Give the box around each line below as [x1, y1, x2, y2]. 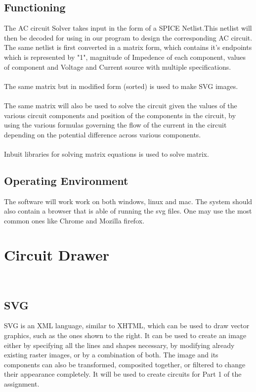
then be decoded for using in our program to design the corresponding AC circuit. [4, 32, 253, 43]
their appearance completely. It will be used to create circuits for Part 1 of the [4, 369, 242, 379]
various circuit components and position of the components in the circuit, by [4, 110, 236, 120]
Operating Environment [4, 173, 128, 188]
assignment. [4, 378, 40, 389]
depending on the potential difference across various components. [4, 129, 201, 139]
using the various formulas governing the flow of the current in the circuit [4, 120, 227, 130]
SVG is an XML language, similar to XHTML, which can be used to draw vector [4, 320, 250, 331]
